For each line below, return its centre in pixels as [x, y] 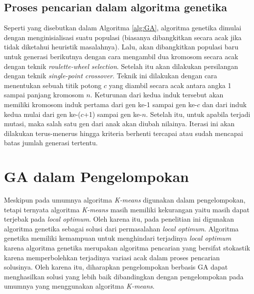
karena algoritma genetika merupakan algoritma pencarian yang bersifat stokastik [127, 248]
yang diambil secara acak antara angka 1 [170, 85]
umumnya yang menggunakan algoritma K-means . [79, 286]
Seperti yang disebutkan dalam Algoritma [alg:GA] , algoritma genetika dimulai [123, 28]
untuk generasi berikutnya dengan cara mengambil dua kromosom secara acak [121, 56]
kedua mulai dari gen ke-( [42, 114]
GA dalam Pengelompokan [96, 176]
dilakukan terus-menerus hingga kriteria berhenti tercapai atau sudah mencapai [124, 133]
